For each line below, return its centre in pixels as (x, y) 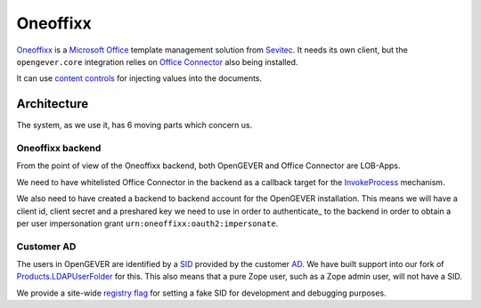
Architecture (53, 104)
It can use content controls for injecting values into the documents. (139, 78)
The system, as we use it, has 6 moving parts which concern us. (135, 126)
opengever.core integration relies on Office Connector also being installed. (157, 61)
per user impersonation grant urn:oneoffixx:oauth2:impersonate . (147, 223)
